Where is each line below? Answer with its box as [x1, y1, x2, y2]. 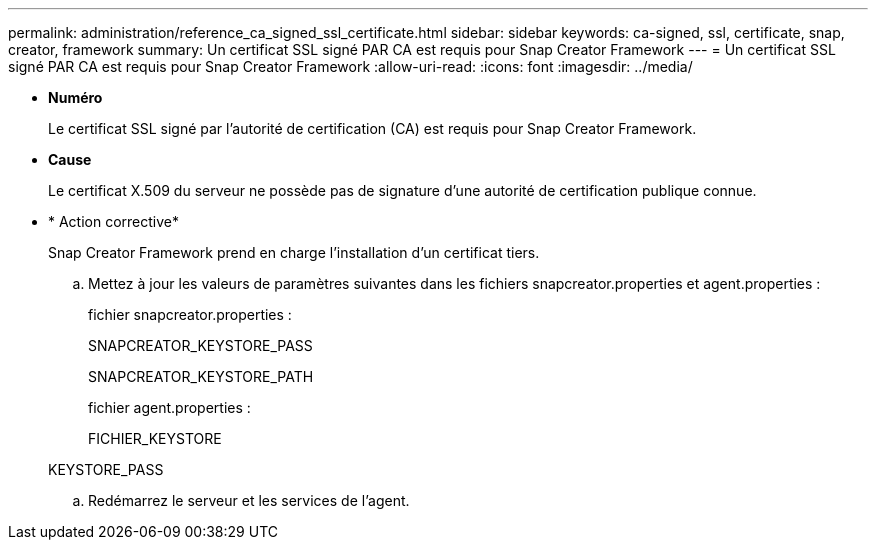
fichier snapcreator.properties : [88, 306, 292, 323]
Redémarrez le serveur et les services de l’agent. [88, 492, 410, 509]
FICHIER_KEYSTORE [88, 430, 222, 447]
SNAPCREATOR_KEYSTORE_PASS [88, 337, 313, 354]
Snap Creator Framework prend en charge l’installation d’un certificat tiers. [48, 244, 540, 261]
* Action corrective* [48, 213, 180, 230]
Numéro [48, 89, 103, 106]
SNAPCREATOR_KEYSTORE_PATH [88, 368, 314, 385]
